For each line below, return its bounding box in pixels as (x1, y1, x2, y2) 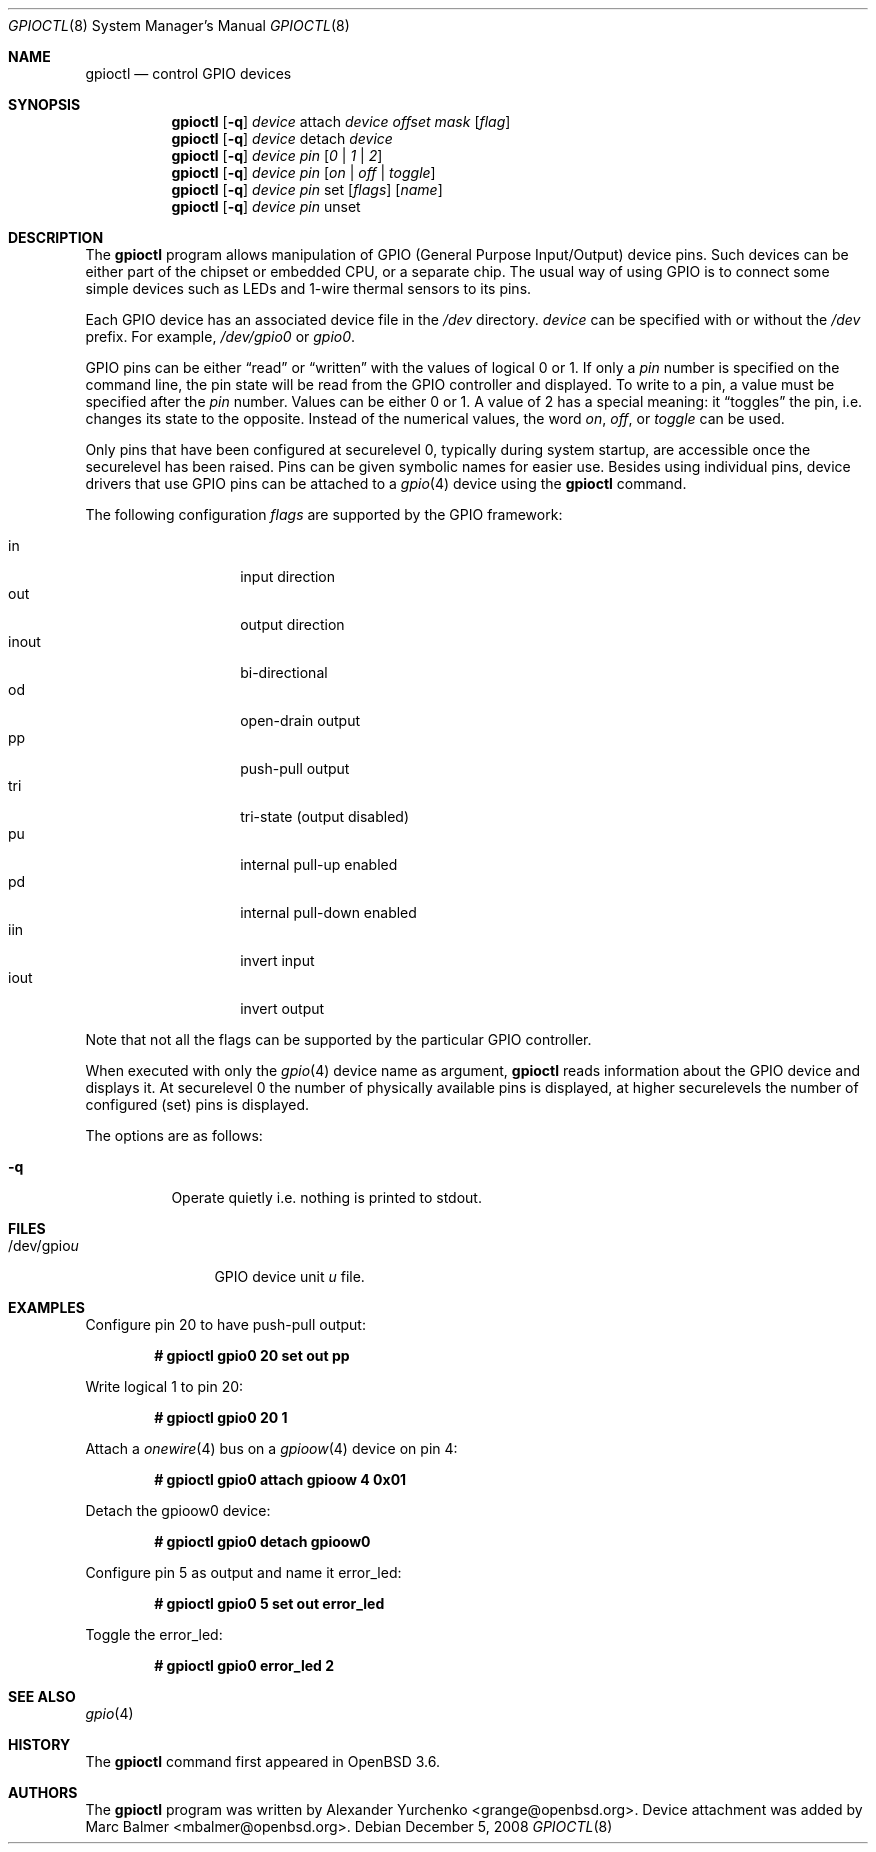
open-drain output (240, 712, 361, 729)
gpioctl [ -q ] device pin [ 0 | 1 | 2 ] (171, 147, 383, 164)
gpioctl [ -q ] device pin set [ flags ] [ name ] (171, 181, 443, 198)
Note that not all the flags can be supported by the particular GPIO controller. (85, 1031, 592, 1048)
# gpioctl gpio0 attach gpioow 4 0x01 (154, 1471, 407, 1488)
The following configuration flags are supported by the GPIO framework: (85, 506, 563, 523)
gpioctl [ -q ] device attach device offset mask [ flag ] (171, 113, 511, 130)
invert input (240, 952, 315, 969)
